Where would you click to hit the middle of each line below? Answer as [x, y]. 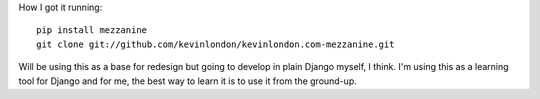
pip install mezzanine [92, 30]
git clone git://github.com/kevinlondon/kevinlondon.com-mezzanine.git [215, 44]
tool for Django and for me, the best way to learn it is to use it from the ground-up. [187, 81]
